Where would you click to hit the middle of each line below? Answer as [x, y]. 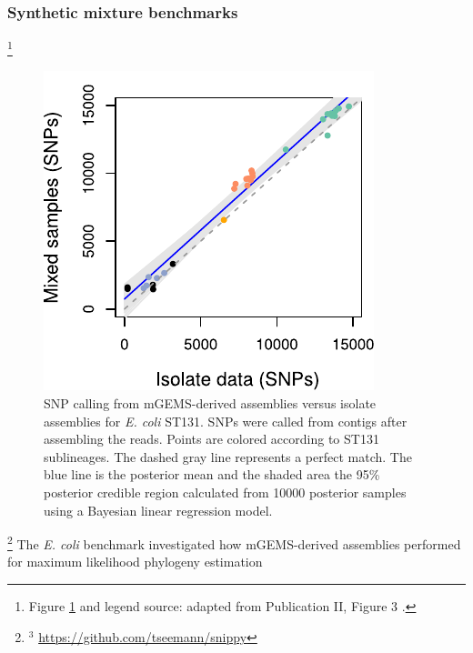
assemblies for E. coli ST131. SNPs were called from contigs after [226, 421]
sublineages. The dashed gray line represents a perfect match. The [228, 456]
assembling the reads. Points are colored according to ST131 [211, 439]
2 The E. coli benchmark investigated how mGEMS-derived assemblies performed [234, 542]
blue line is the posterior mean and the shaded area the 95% [212, 474]
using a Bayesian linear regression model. [158, 510]
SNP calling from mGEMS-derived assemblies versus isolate [210, 403]
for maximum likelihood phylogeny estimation [135, 562]
